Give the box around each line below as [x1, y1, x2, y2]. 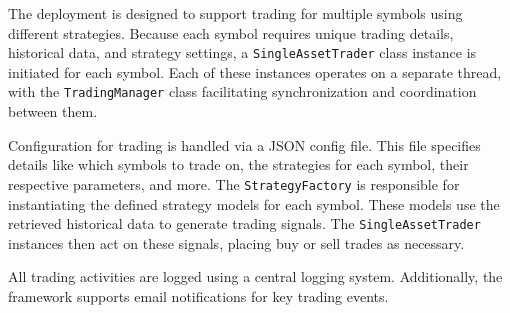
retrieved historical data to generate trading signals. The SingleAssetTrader [8, 213, 481, 234]
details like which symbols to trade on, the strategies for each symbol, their [8, 154, 469, 175]
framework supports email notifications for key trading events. [8, 285, 389, 306]
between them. [8, 101, 98, 122]
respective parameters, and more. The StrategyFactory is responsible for [8, 173, 460, 194]
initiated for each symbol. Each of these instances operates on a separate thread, [8, 61, 502, 82]
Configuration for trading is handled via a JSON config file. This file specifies [8, 134, 481, 155]
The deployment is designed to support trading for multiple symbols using [8, 3, 463, 23]
